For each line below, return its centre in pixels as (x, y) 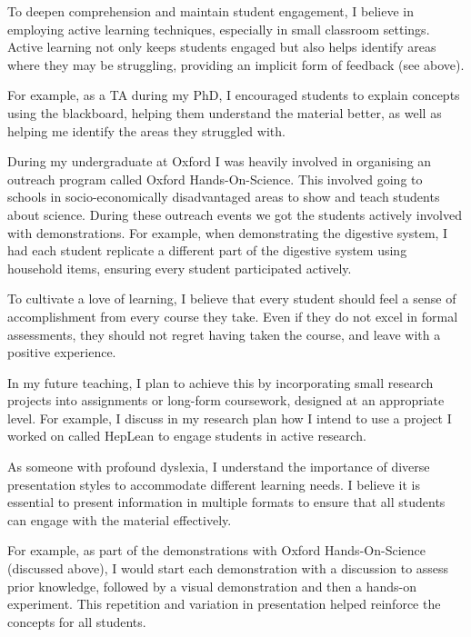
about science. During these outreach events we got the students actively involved (235, 214)
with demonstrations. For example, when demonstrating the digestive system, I (228, 232)
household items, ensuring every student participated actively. (180, 268)
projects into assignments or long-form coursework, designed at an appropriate (226, 400)
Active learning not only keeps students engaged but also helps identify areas (222, 47)
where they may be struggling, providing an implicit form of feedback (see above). (236, 64)
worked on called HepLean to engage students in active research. (187, 436)
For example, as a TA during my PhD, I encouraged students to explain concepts (234, 95)
